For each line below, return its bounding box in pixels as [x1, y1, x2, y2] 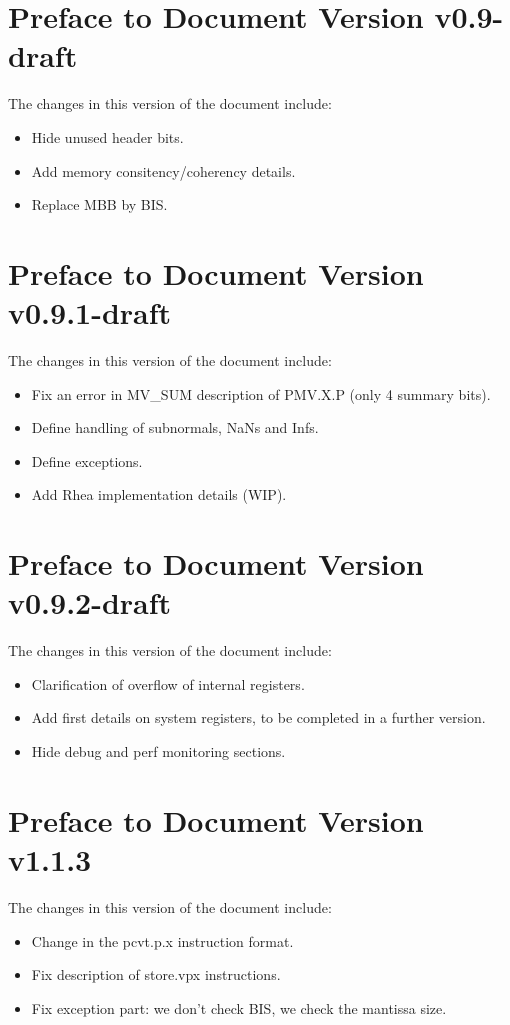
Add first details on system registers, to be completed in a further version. [31, 707, 486, 728]
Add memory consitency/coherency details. [31, 160, 296, 181]
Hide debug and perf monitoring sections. [31, 741, 286, 762]
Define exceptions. [31, 450, 143, 471]
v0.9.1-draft [8, 292, 172, 333]
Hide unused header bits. [31, 126, 184, 147]
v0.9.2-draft [8, 582, 172, 623]
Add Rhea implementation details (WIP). [31, 484, 287, 505]
